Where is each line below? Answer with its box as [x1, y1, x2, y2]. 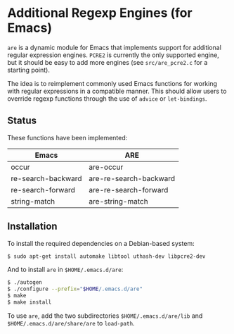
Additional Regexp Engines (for [7, 5, 193, 21]
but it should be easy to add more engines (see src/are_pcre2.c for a [7, 58, 208, 66]
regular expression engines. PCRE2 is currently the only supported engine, [7, 51, 219, 59]
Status [7, 115, 37, 127]
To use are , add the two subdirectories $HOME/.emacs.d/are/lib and [7, 311, 203, 320]
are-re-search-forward [89, 185, 169, 194]
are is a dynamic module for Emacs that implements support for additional [7, 43, 221, 51]
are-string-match [89, 196, 149, 206]
